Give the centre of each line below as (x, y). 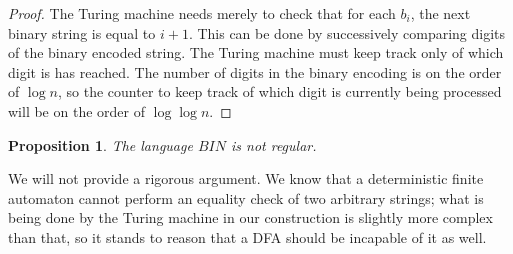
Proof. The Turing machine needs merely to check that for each (202, 13)
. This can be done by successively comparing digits (347, 32)
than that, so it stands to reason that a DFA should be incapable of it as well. (247, 236)
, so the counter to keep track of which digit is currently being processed (280, 91)
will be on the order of (76, 110)
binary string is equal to (82, 32)
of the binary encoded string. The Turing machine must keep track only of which (256, 52)
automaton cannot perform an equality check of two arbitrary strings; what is (246, 197)
